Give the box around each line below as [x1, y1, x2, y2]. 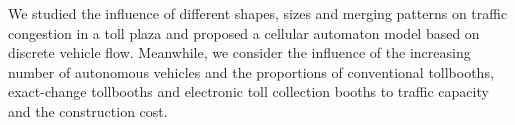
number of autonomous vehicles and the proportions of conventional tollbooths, [8, 61, 494, 82]
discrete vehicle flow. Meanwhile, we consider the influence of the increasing [8, 42, 471, 63]
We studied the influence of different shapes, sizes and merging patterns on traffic [8, 3, 508, 23]
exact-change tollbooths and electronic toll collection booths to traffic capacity [8, 81, 489, 102]
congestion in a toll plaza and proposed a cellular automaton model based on [8, 22, 480, 43]
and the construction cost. [8, 100, 168, 121]
